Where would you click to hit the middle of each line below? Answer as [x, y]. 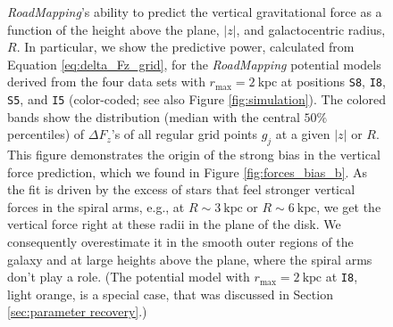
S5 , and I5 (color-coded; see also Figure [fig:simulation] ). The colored [196, 99]
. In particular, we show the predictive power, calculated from [185, 47]
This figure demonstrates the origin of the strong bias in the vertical [194, 155]
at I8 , [342, 277]
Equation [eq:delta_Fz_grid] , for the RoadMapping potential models [194, 64]
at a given [303, 134]
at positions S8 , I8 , [333, 82]
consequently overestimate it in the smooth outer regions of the [180, 242]
